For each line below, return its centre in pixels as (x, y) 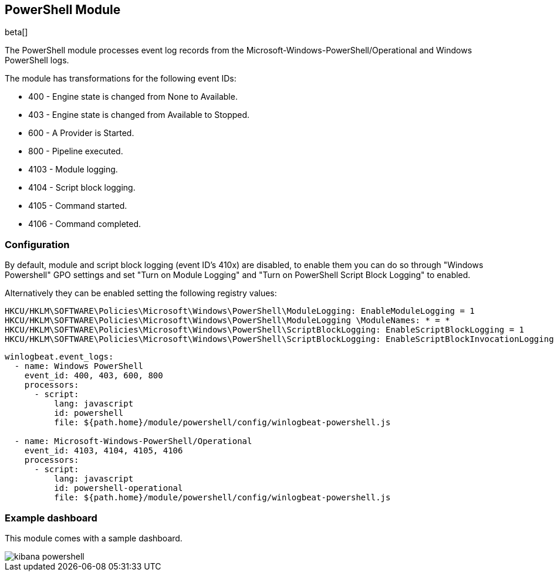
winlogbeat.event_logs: (59, 357)
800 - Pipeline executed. (76, 151)
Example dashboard (51, 518)
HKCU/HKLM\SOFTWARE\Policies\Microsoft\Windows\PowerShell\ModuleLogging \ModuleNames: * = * (227, 321)
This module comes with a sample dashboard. (94, 538)
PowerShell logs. (37, 60)
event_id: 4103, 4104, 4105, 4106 (104, 451)
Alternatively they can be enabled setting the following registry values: (141, 293)
